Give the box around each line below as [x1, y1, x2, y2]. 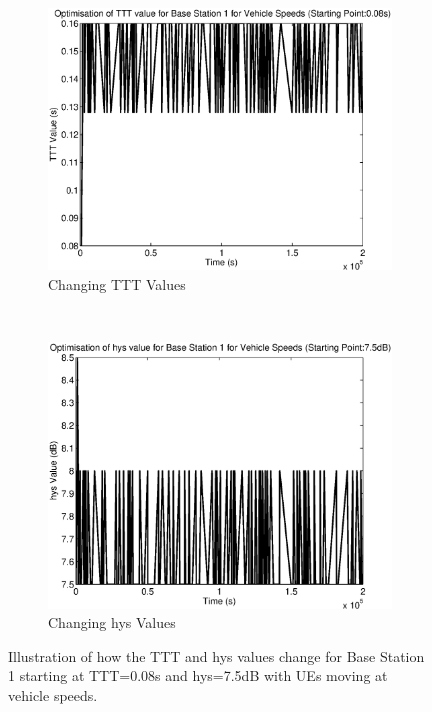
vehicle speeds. [8, 684, 98, 705]
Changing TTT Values [48, 273, 186, 294]
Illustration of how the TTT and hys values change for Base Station [8, 645, 425, 666]
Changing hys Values [48, 612, 176, 633]
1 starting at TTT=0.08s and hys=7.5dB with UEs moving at [8, 665, 388, 686]
